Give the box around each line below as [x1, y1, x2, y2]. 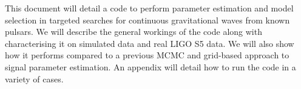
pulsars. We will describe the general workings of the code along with [5, 25, 262, 38]
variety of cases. [5, 72, 64, 85]
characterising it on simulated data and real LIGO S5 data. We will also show [5, 37, 294, 49]
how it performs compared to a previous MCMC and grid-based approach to [5, 49, 289, 61]
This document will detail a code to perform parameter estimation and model [5, 2, 294, 14]
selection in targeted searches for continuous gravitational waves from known [5, 13, 290, 26]
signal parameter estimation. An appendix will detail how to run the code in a [5, 60, 296, 73]
